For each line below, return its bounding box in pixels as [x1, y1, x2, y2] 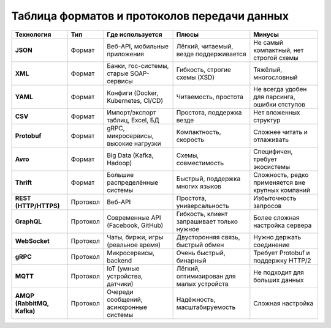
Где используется [106, 30, 162, 39]
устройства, [106, 272, 143, 280]
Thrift [15, 178, 32, 187]
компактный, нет [253, 46, 304, 54]
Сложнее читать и [253, 127, 308, 136]
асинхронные [106, 303, 147, 311]
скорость [176, 135, 205, 144]
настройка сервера [253, 221, 312, 229]
